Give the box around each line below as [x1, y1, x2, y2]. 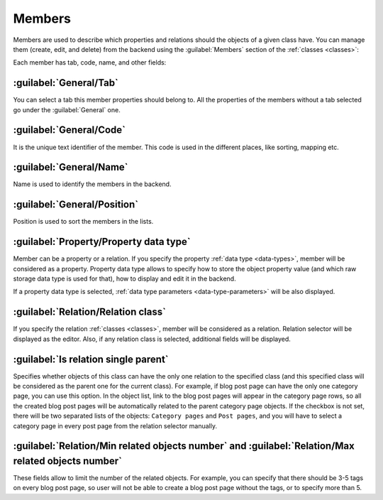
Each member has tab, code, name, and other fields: [13, 58, 167, 67]
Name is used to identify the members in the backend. [13, 180, 172, 188]
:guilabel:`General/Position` [13, 199, 138, 211]
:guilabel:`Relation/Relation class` [13, 306, 167, 318]
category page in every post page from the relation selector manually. [13, 421, 218, 430]
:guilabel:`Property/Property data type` [13, 236, 191, 248]
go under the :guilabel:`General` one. [13, 105, 121, 114]
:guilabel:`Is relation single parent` [13, 353, 170, 365]
